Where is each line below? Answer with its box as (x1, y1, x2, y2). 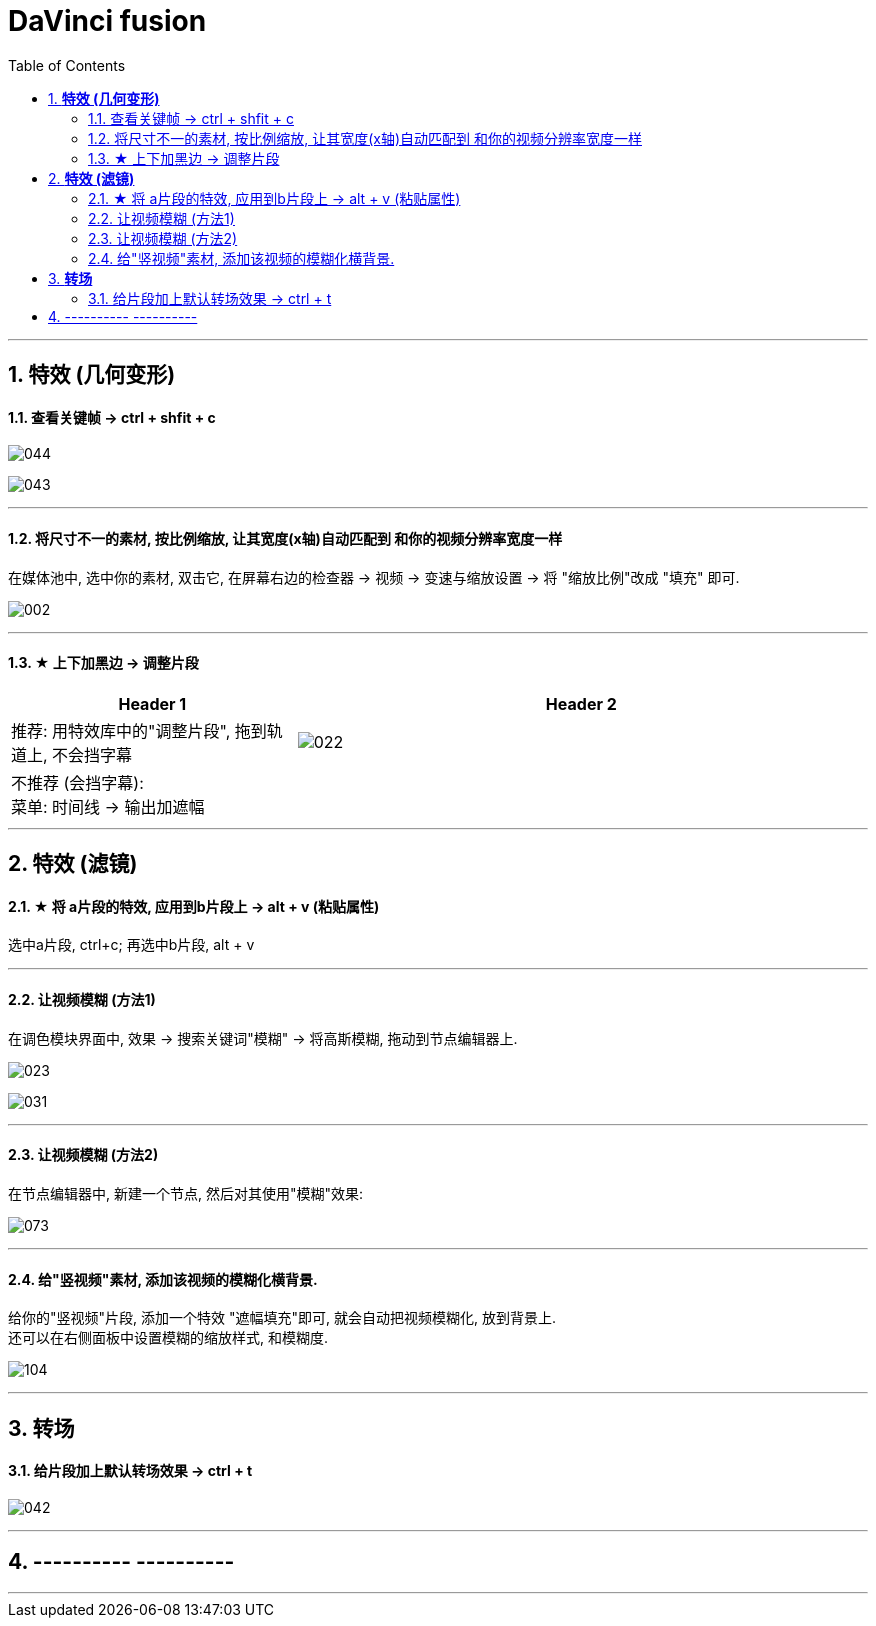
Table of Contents (8, 56, 126, 74)
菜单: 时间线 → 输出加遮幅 (11, 796, 205, 817)
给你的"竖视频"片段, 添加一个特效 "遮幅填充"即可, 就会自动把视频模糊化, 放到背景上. (8, 1309, 556, 1327)
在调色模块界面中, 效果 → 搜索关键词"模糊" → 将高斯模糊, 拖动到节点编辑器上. (8, 1029, 518, 1047)
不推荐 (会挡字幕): (11, 772, 144, 793)
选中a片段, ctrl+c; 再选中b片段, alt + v (8, 936, 255, 954)
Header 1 (118, 693, 187, 714)
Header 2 (545, 693, 617, 714)
